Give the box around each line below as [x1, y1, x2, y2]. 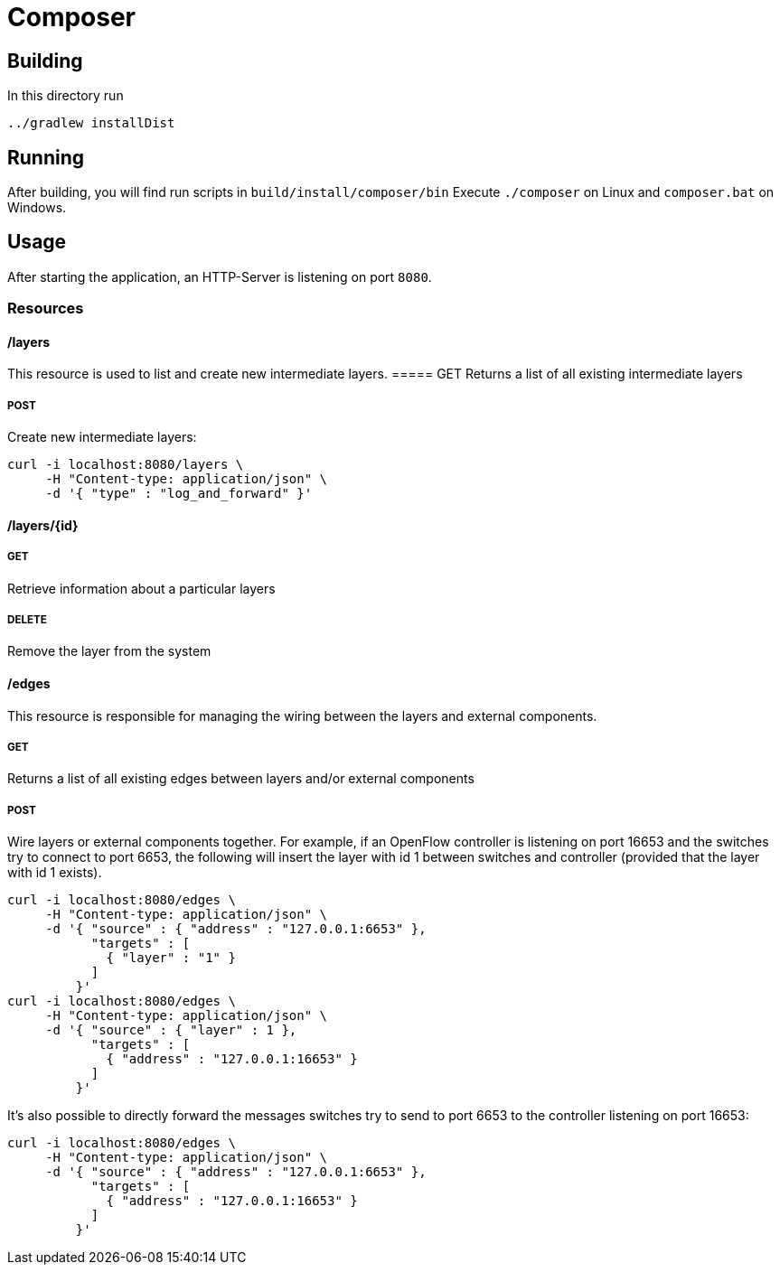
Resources [7, 299, 84, 318]
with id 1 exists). [7, 865, 102, 881]
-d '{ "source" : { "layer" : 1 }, [45, 1023, 297, 1038]
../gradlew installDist [7, 116, 175, 131]
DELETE [7, 613, 47, 627]
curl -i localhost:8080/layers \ [7, 457, 244, 472]
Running [7, 145, 85, 169]
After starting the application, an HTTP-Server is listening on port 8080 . [7, 268, 432, 285]
